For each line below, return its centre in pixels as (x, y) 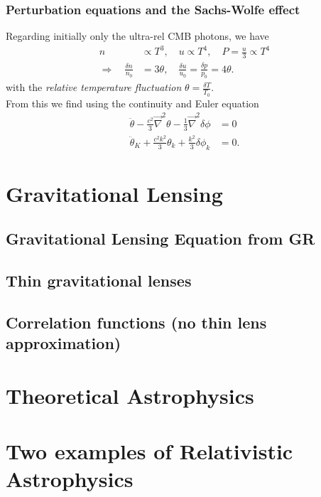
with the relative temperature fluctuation (94, 87)
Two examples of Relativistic (149, 451)
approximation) (64, 343)
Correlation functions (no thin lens (136, 322)
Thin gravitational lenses (99, 280)
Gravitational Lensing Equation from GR (160, 239)
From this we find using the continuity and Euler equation (132, 103)
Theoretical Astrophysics (130, 395)
